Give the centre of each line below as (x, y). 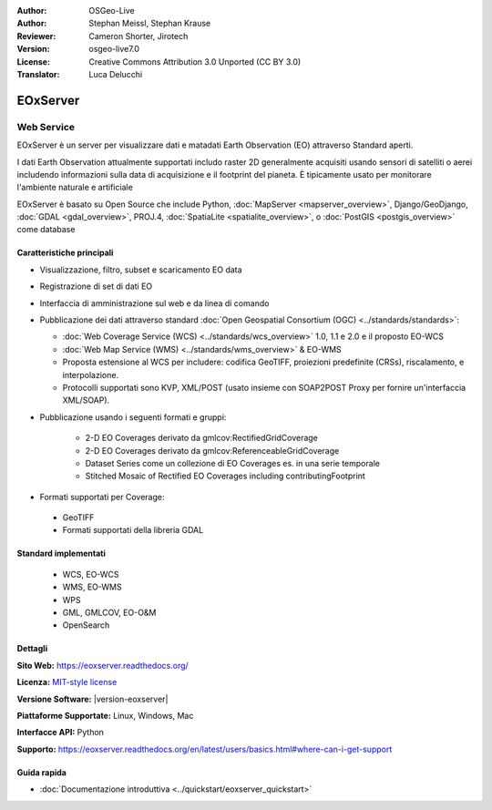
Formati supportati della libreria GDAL (133, 530)
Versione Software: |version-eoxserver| (92, 699)
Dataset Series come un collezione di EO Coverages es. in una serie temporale (232, 463)
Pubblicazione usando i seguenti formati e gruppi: (133, 417)
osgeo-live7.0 (114, 49)
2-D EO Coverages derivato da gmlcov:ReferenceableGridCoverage (212, 450)
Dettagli (32, 649)
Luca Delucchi (116, 74)
